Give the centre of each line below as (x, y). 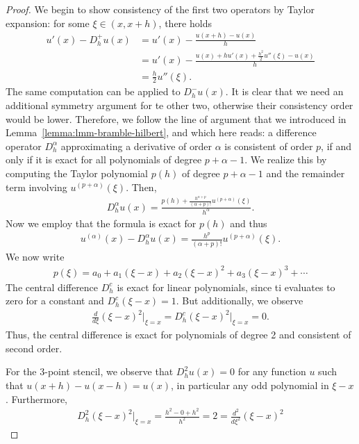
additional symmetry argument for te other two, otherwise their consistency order (179, 105)
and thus (249, 223)
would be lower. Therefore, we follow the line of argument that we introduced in (176, 118)
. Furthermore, (36, 398)
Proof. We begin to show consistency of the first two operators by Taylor (160, 9)
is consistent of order (269, 146)
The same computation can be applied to (93, 91)
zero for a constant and (55, 301)
